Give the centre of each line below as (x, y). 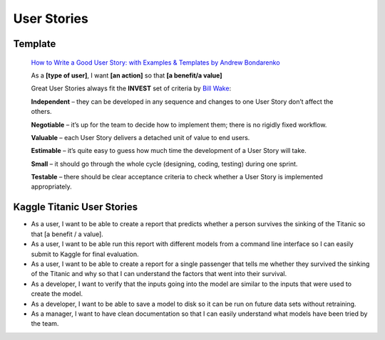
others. (42, 112)
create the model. (57, 294)
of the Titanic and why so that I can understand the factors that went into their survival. (159, 274)
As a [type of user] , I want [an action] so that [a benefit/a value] (127, 75)
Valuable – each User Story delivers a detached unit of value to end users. (140, 137)
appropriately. (52, 187)
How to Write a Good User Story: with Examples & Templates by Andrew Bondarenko (156, 62)
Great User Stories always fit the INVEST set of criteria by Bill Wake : (131, 88)
